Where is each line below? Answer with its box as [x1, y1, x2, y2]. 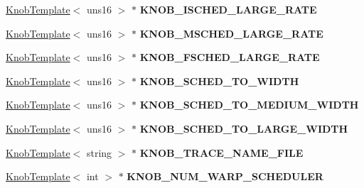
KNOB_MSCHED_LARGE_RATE [139, 26, 323, 40]
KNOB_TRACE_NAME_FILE [139, 145, 304, 160]
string [86, 145, 112, 160]
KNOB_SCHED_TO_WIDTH [139, 73, 299, 88]
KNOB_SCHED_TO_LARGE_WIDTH [139, 121, 348, 136]
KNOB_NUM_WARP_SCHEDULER [127, 169, 323, 184]
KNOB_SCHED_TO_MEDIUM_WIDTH [139, 97, 359, 112]
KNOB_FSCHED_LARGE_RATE [139, 50, 320, 65]
